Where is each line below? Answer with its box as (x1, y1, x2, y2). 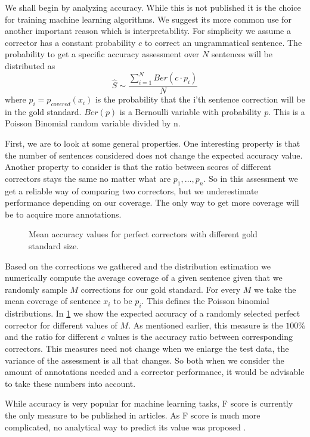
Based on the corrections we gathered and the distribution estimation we (5, 259, 271, 272)
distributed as (5, 59, 55, 72)
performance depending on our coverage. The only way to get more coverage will (5, 196, 299, 209)
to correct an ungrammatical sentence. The (144, 36, 302, 48)
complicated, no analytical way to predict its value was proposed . (5, 420, 246, 433)
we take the (254, 283, 296, 295)
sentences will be (211, 48, 272, 60)
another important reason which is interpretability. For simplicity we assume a (5, 24, 291, 37)
